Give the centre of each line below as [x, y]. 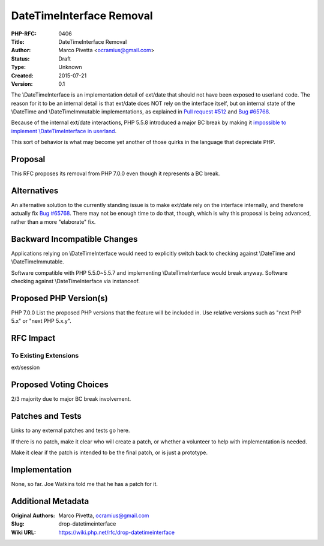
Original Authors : [33, 515]
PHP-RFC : [24, 34]
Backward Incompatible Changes [74, 239]
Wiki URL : [23, 532]
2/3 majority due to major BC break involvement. [71, 399]
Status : [20, 58]
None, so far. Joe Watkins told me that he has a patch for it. [85, 484]
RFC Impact [33, 338]
